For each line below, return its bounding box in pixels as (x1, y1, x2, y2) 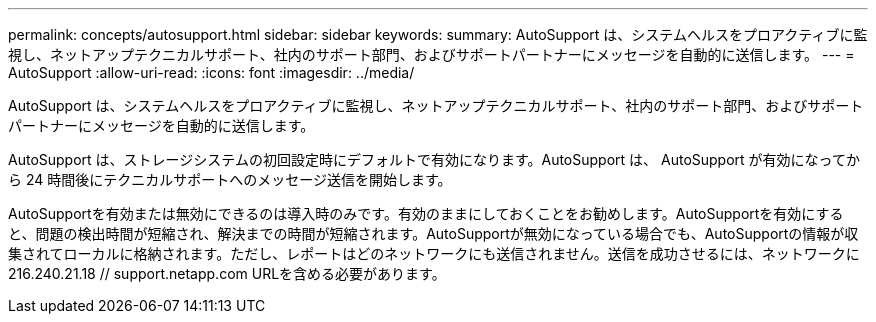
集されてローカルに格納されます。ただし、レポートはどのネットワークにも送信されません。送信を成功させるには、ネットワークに (8, 245, 860, 262)
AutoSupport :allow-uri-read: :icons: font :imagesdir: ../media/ (8, 64, 415, 81)
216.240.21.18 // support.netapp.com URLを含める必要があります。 (8, 265, 446, 282)
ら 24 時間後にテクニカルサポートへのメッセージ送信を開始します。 (8, 171, 452, 188)
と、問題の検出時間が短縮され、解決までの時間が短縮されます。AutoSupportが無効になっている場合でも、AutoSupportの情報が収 (8, 225, 859, 242)
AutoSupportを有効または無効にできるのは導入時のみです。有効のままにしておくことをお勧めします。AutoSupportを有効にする (8, 205, 844, 222)
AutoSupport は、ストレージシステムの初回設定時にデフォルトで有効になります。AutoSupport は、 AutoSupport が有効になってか (8, 151, 860, 168)
